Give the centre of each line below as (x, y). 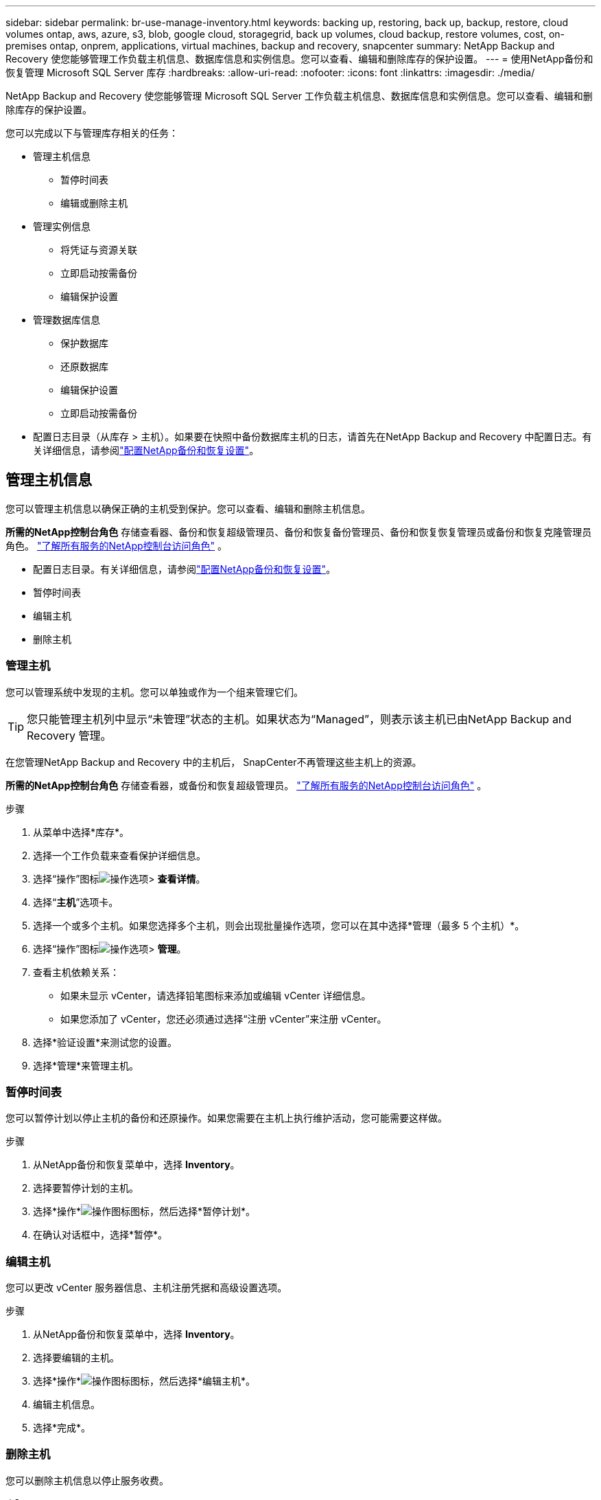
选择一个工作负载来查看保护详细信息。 (119, 855)
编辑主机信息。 (67, 1405)
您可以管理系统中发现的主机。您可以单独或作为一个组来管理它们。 (154, 692)
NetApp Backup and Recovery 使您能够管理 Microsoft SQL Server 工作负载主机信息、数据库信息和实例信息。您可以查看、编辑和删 (299, 96)
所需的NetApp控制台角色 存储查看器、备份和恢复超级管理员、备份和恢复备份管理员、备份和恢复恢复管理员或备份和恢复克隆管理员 (299, 532)
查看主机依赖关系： (76, 972)
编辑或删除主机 (94, 203)
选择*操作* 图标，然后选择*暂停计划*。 (144, 1212)
